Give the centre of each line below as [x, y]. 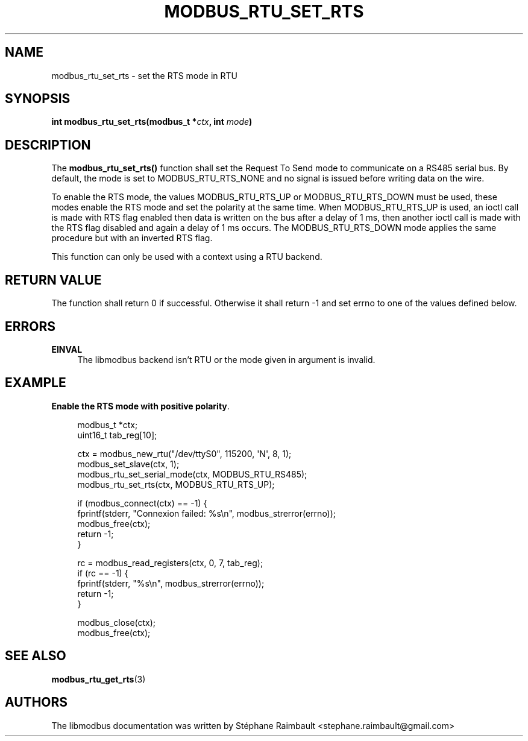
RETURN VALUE [53, 280]
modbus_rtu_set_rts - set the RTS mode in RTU [144, 75]
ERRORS [30, 326]
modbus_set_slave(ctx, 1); [128, 464]
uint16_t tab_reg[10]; [117, 435]
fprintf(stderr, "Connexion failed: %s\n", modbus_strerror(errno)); [207, 513]
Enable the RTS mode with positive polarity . [140, 406]
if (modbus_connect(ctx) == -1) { [142, 503]
